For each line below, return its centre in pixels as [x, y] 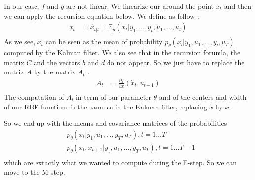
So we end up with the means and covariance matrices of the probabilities [116, 123]
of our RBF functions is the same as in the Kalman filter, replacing [106, 106]
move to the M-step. [35, 172]
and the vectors [57, 62]
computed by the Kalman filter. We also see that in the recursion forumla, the [122, 53]
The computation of [34, 96]
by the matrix [55, 72]
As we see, [20, 42]
